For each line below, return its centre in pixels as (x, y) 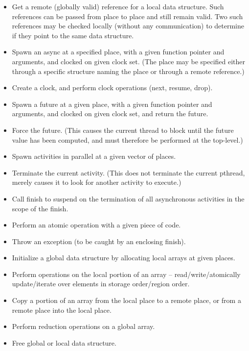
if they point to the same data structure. (73, 35)
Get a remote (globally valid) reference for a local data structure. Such (118, 6)
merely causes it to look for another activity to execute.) (97, 182)
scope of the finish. (40, 208)
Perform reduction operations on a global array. (83, 326)
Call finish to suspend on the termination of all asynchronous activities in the (128, 198)
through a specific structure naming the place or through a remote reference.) (128, 71)
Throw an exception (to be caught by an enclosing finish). (99, 241)
